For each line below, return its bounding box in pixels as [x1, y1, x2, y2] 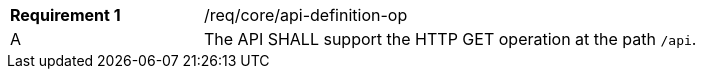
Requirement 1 [10, 5, 121, 25]
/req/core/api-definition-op [204, 5, 408, 25]
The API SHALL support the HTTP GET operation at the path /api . [204, 29, 697, 49]
